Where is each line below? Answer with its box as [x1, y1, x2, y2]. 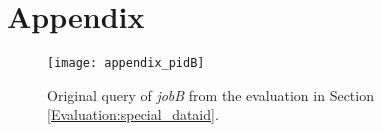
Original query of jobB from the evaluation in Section [47, 84, 374, 105]
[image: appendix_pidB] [47, 56, 205, 71]
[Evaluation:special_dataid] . [47, 104, 219, 125]
